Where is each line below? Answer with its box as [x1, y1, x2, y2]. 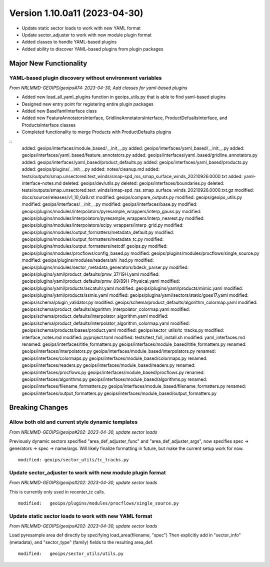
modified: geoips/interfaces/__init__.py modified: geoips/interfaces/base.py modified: [21, 201, 197, 207]
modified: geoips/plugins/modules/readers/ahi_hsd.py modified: [21, 257, 154, 263]
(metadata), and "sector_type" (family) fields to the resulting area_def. [9, 539, 153, 545]
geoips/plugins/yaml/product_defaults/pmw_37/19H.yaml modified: [21, 271, 160, 277]
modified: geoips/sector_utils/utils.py [18, 551, 124, 556]
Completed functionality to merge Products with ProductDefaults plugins [21, 129, 171, 135]
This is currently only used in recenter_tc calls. [9, 488, 105, 495]
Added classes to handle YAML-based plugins [21, 39, 117, 45]
